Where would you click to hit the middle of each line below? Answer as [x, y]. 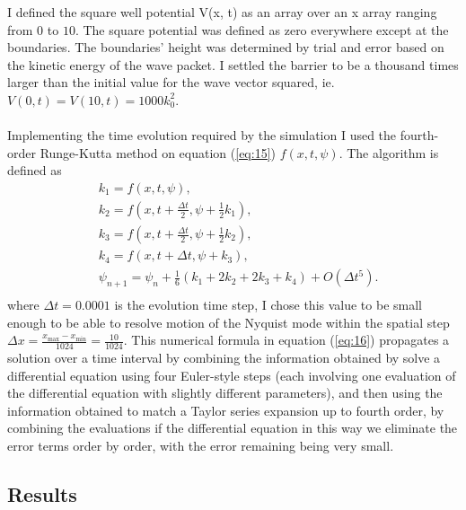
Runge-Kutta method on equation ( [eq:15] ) [158, 152]
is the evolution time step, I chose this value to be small [268, 304]
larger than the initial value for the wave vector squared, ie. [171, 82]
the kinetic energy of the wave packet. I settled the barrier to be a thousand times [233, 64]
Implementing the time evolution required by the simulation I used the [202, 135]
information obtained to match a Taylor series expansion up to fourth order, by [226, 410]
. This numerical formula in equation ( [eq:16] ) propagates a [286, 340]
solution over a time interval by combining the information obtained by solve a [224, 357]
